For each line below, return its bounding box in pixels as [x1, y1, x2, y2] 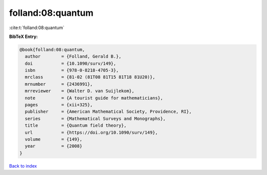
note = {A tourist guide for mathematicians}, [25, 95, 163, 101]
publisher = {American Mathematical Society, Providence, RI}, [25, 109, 192, 114]
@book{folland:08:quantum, [19, 47, 85, 52]
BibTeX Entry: [9, 34, 38, 39]
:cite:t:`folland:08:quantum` [9, 25, 65, 31]
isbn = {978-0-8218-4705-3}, [25, 68, 119, 73]
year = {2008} [25, 143, 83, 149]
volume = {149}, [25, 137, 83, 142]
